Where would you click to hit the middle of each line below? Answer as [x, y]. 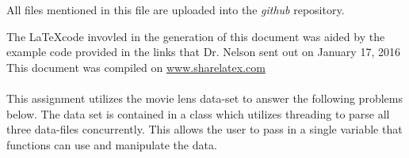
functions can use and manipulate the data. [112, 144]
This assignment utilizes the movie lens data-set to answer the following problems [204, 98]
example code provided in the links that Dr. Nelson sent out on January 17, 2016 [203, 52]
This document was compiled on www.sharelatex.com [136, 67]
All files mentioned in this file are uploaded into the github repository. [176, 9]
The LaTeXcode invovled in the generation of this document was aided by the [196, 36]
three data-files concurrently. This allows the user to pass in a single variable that [204, 129]
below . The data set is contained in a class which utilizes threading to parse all [198, 113]
